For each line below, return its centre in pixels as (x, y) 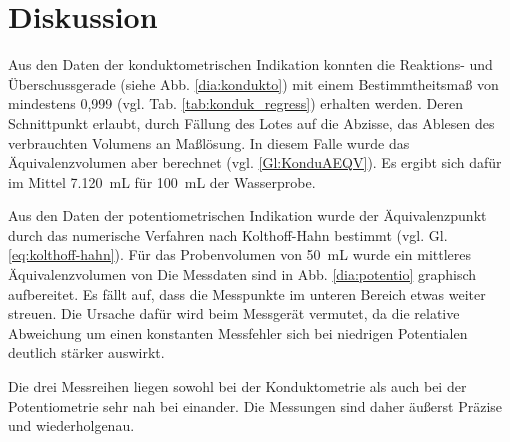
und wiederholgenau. (71, 425)
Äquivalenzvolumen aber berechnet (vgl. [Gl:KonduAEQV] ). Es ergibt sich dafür (255, 162)
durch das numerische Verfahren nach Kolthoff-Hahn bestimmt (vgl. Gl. (228, 234)
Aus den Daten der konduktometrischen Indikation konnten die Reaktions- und (250, 64)
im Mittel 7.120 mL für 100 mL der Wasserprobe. (162, 181)
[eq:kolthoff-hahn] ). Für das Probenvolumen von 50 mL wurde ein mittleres (240, 254)
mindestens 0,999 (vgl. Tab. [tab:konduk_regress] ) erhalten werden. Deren (235, 103)
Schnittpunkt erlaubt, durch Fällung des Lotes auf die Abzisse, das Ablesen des (251, 122)
